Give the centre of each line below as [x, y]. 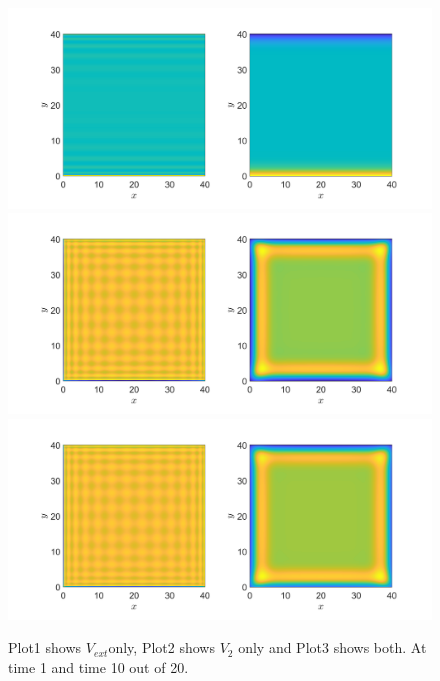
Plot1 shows [45, 647]
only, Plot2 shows [161, 647]
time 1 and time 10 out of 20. [98, 666]
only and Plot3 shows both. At [332, 647]
